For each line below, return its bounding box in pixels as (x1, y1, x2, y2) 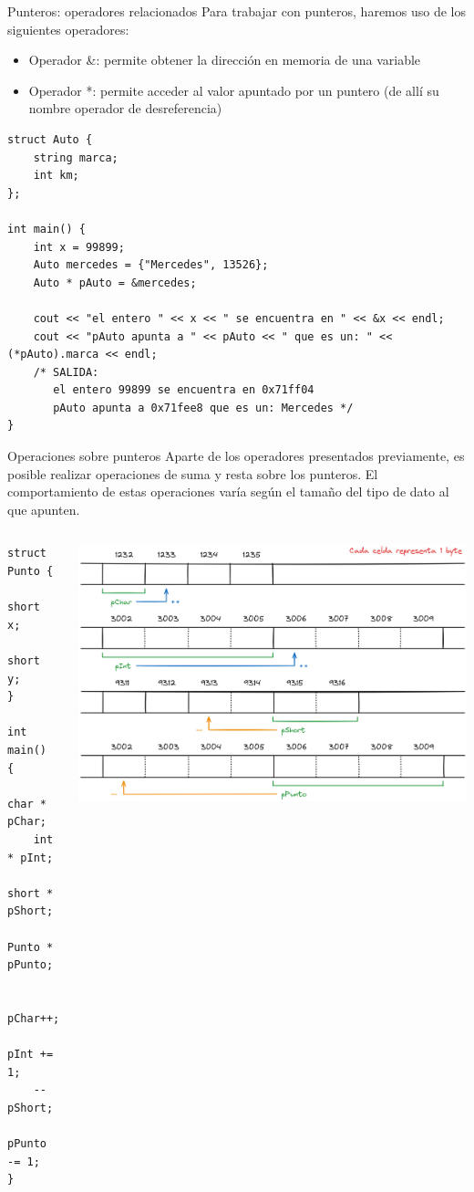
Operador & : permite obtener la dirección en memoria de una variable (28, 50, 421, 69)
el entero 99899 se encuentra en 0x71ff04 (53, 383, 314, 397)
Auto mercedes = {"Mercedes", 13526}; (33, 258, 269, 272)
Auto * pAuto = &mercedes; (33, 276, 197, 289)
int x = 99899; (33, 240, 125, 254)
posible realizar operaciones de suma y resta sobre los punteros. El (7, 464, 378, 483)
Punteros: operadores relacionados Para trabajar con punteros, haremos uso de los (7, 2, 466, 20)
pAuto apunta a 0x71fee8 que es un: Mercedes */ (53, 401, 354, 414)
